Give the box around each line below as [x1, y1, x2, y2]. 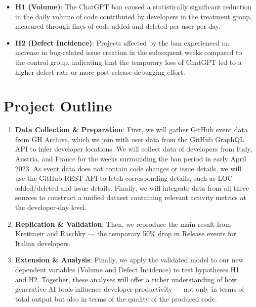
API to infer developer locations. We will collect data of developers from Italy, [15, 144, 253, 154]
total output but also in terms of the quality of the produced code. [15, 293, 217, 304]
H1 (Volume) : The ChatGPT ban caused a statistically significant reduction [15, 1, 252, 11]
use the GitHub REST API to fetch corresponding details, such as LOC [15, 173, 233, 183]
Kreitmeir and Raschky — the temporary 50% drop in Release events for [15, 228, 236, 239]
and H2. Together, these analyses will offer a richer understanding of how [15, 274, 237, 284]
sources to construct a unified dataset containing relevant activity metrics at [15, 192, 246, 203]
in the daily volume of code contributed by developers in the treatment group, [15, 11, 252, 21]
